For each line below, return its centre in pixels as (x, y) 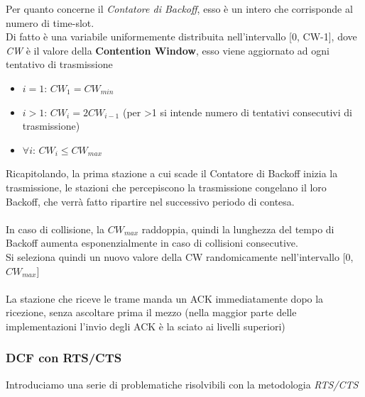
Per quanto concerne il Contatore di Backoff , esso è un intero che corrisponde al (179, 9)
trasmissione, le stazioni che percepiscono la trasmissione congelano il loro (166, 187)
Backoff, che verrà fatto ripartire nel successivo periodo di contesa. (150, 201)
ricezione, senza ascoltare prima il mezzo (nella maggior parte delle (151, 312)
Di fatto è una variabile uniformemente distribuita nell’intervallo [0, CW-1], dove (181, 37)
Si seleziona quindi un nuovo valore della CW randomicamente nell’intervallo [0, (180, 256)
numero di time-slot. (50, 22)
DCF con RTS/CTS (64, 358)
